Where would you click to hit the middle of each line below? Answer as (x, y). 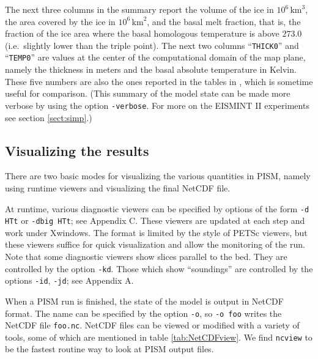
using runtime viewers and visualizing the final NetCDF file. (118, 187)
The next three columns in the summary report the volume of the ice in (139, 9)
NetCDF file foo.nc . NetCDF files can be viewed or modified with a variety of (152, 325)
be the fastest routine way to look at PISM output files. (109, 349)
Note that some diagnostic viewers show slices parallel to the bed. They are (146, 257)
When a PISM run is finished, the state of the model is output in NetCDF (144, 301)
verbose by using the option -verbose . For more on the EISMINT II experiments (157, 105)
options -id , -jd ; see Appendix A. (69, 280)
